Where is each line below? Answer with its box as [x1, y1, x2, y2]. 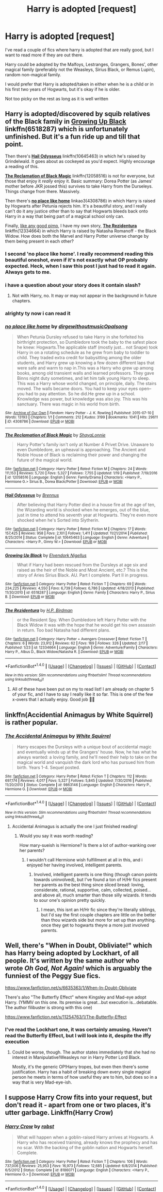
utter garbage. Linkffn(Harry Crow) [5, 1108, 114, 1117]
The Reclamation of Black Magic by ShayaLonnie [5, 432, 106, 438]
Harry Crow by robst [5, 1123, 54, 1130]
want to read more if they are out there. [5, 52, 83, 58]
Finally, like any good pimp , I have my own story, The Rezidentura [5, 223, 137, 228]
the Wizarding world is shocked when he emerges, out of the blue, [16, 507, 150, 513]
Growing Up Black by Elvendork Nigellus [5, 553, 87, 559]
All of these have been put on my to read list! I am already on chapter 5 [12, 686, 154, 692]
